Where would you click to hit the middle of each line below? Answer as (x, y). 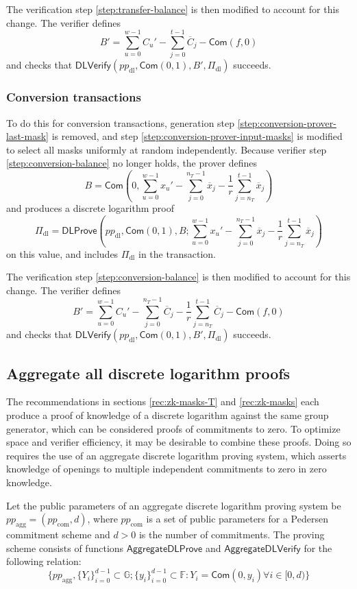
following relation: (44, 561)
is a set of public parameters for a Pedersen (237, 519)
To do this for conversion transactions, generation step (121, 122)
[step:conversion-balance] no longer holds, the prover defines (132, 163)
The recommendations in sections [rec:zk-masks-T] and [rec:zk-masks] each (163, 401)
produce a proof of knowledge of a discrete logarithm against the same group (168, 415)
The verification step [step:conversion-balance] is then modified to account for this (178, 277)
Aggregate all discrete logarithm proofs (148, 373)
